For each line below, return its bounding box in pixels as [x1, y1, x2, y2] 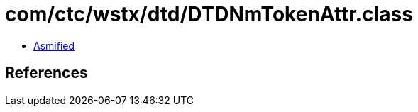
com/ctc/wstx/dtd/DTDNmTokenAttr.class [5, 2, 413, 26]
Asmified [33, 39, 75, 52]
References [5, 64, 88, 82]
